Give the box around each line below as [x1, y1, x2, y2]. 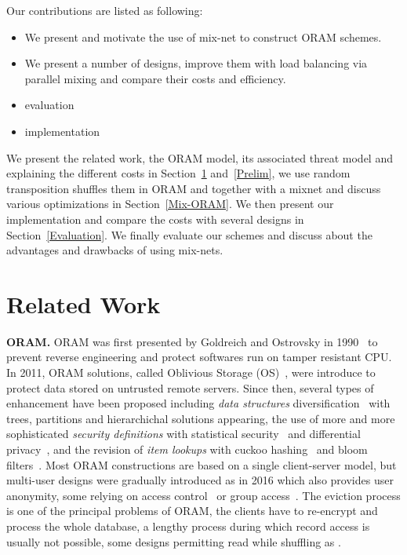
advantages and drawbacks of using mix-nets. [6, 242, 223, 258]
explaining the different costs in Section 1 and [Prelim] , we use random [6, 165, 351, 181]
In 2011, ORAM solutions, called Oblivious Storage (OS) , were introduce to [6, 364, 376, 381]
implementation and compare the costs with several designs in [6, 210, 304, 227]
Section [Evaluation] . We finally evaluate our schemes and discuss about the [6, 226, 372, 243]
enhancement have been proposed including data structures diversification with [6, 395, 391, 411]
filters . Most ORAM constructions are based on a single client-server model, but [6, 456, 397, 473]
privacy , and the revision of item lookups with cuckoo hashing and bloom [6, 441, 368, 457]
